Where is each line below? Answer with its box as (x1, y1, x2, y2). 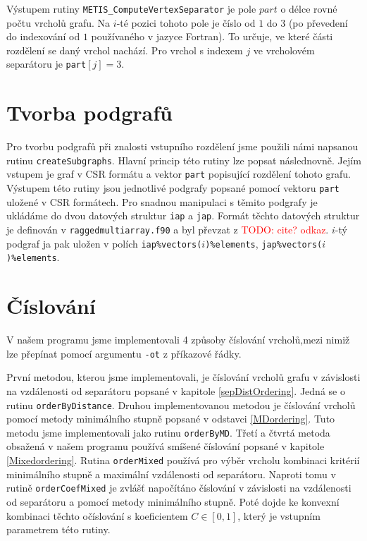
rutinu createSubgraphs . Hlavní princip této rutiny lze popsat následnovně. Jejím (6, 152, 361, 167)
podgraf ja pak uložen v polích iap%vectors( (6, 236, 202, 250)
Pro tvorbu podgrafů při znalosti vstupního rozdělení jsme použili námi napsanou (6, 139, 359, 154)
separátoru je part (6, 56, 87, 71)
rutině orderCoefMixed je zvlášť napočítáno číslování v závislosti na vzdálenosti (6, 480, 352, 495)
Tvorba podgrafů (6, 98, 173, 127)
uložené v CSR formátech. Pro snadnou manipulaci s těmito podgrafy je (6, 194, 318, 209)
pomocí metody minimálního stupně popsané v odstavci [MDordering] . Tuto (6, 411, 335, 426)
